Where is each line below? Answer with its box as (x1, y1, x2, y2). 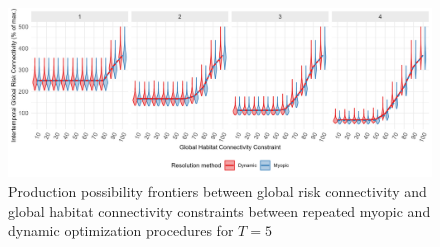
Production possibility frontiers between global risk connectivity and (8, 180, 427, 201)
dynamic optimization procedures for (8, 220, 234, 241)
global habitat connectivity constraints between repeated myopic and (8, 200, 431, 221)
